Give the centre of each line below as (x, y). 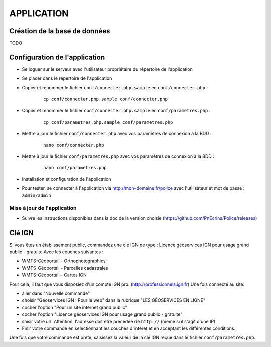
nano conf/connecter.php (74, 145)
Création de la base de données (60, 31)
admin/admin (36, 195)
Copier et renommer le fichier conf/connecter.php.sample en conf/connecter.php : (115, 87)
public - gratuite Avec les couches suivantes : (56, 252)
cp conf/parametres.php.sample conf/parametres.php (108, 122)
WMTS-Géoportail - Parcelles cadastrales (65, 268)
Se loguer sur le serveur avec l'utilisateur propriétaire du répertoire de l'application (107, 69)
